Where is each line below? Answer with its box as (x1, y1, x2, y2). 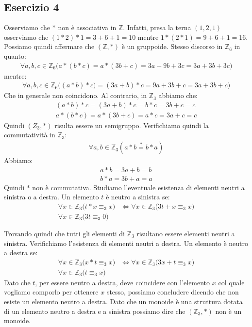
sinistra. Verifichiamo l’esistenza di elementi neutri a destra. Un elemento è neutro (4, 238, 248, 248)
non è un (215, 306, 242, 316)
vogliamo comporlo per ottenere (4, 287, 99, 297)
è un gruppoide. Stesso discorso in (121, 41, 223, 51)
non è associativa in (58, 22, 117, 33)
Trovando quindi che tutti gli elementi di (4, 229, 125, 239)
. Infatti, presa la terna (123, 22, 191, 33)
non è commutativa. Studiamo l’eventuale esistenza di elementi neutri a (32, 182, 245, 192)
